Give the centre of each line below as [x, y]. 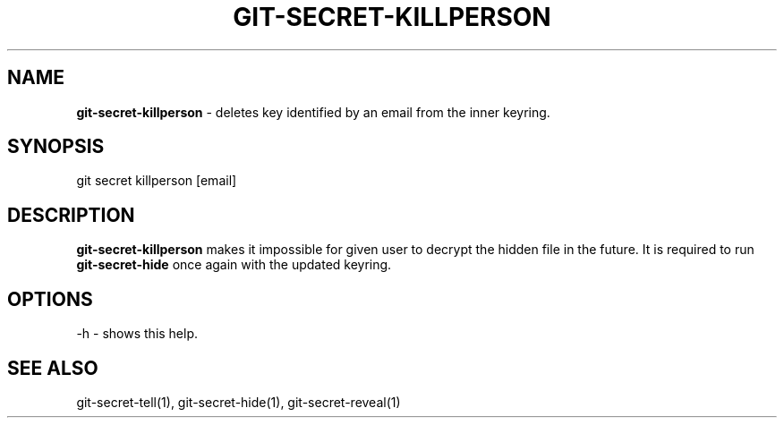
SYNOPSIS [56, 147]
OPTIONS [50, 299]
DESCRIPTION [71, 215]
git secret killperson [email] [157, 181]
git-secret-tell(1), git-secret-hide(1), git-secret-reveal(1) [239, 402]
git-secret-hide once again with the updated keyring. [234, 265]
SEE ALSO [53, 368]
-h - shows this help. [137, 334]
